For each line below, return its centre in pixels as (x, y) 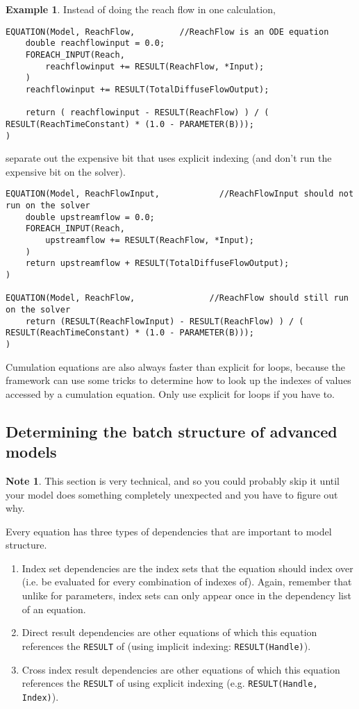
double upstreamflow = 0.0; (90, 217)
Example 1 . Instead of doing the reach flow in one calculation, (141, 9)
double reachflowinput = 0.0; (95, 43)
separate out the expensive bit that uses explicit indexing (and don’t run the (169, 158)
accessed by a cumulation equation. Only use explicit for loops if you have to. (170, 393)
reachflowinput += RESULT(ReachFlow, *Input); (155, 66)
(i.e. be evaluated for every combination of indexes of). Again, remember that (187, 582)
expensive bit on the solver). (66, 171)
